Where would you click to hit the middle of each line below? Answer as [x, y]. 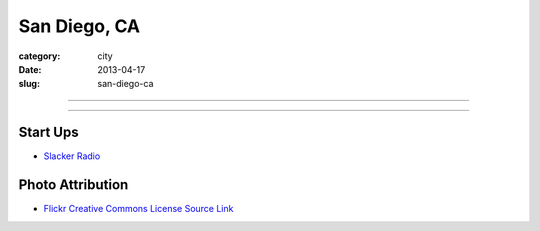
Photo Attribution [73, 185]
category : [39, 56]
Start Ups [48, 132]
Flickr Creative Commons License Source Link [138, 209]
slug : [29, 84]
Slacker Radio [72, 156]
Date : [30, 69]
